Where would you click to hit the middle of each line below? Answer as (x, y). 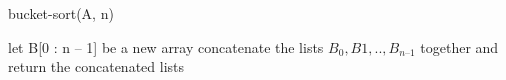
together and (459, 46)
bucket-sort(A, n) (61, 13)
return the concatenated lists (96, 66)
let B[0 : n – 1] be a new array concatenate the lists (166, 46)
